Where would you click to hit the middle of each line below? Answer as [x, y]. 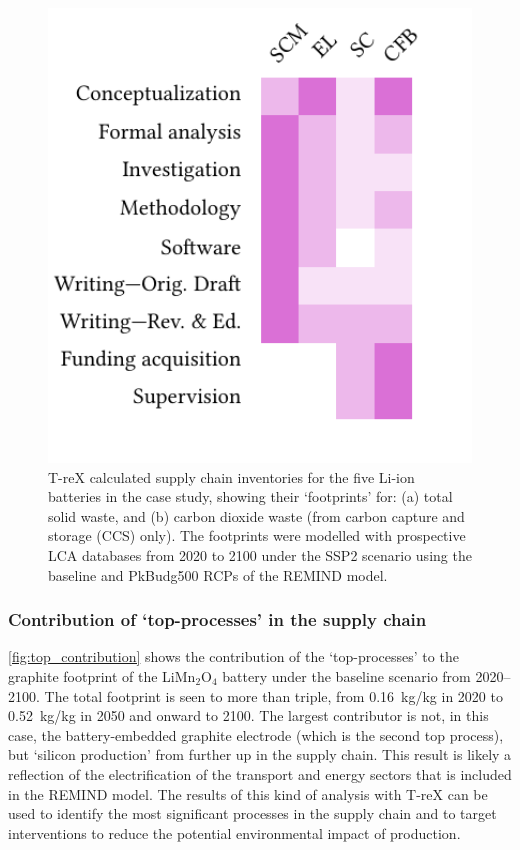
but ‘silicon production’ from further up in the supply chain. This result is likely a [260, 754]
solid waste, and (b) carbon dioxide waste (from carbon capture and [256, 515]
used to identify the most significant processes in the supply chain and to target [252, 813]
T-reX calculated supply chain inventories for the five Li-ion [231, 476]
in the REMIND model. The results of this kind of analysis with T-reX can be [248, 793]
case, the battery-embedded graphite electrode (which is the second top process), [256, 734]
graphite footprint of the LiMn [102, 676]
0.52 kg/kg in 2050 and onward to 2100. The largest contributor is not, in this [248, 715]
